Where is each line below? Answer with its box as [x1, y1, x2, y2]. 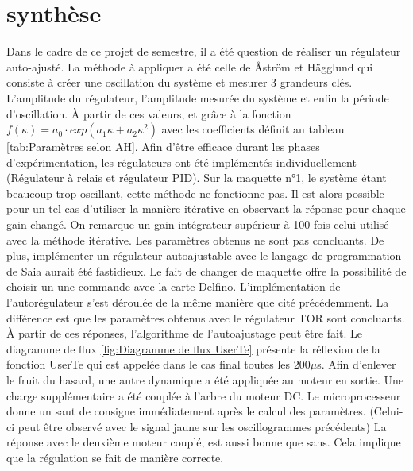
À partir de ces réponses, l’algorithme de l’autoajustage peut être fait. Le [6, 325, 362, 342]
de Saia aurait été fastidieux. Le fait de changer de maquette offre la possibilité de [6, 262, 407, 279]
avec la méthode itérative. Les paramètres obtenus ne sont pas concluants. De [6, 231, 384, 248]
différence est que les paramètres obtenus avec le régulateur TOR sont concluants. [6, 309, 405, 326]
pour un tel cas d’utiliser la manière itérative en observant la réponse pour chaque [6, 200, 406, 217]
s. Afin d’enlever [317, 356, 396, 373]
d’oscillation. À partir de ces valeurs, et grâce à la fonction [6, 105, 291, 122]
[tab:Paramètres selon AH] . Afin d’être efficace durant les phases [6, 138, 320, 155]
